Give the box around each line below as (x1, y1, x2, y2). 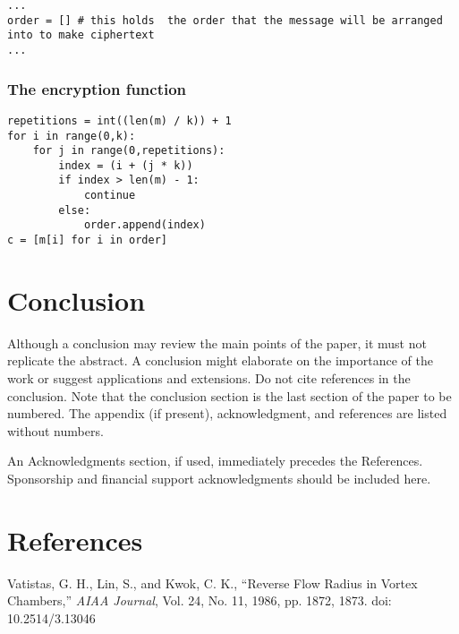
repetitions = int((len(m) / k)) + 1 (7, 114, 232, 127)
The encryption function (7, 77, 187, 99)
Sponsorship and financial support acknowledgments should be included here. (7, 469, 431, 488)
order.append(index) (83, 218, 206, 232)
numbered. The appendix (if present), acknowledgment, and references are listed (7, 404, 447, 423)
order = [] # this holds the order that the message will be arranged (7, 13, 443, 27)
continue (83, 189, 136, 202)
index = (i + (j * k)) (58, 158, 193, 172)
